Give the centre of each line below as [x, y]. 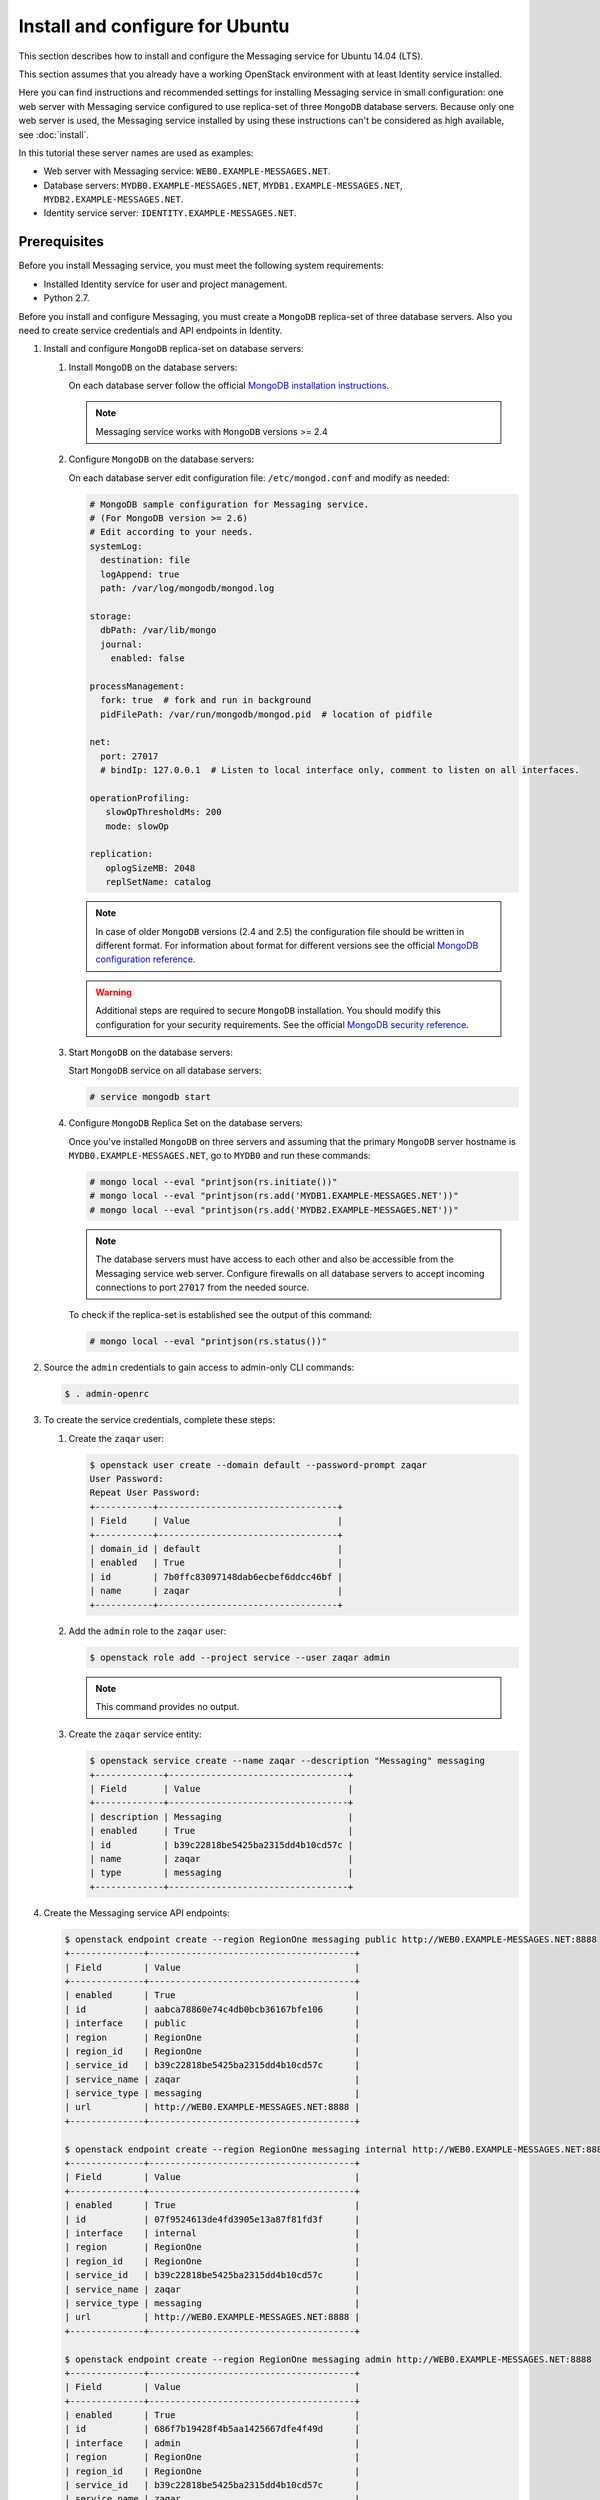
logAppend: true [140, 574]
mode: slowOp [137, 826]
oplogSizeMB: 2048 [150, 868]
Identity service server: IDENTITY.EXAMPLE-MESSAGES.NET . [170, 213]
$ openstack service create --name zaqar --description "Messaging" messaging [287, 1761]
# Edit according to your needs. [171, 532]
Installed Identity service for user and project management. [165, 284]
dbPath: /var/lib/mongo [158, 630]
